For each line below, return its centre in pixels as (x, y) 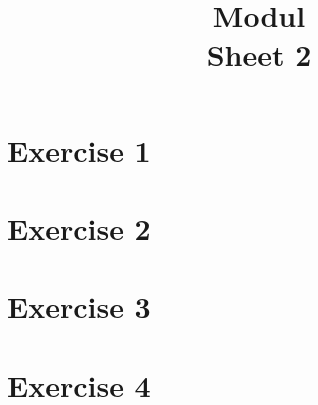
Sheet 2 (259, 54)
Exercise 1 (79, 149)
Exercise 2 (79, 227)
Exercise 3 (79, 306)
